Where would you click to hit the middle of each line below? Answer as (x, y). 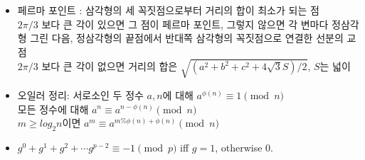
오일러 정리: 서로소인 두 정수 (80, 95)
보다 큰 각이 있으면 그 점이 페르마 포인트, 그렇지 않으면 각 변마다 (185, 24)
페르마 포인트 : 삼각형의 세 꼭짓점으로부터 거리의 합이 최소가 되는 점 (168, 10)
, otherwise (239, 147)
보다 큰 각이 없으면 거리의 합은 (110, 66)
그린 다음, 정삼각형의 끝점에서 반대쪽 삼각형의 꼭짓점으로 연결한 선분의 (187, 38)
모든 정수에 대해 (53, 109)
